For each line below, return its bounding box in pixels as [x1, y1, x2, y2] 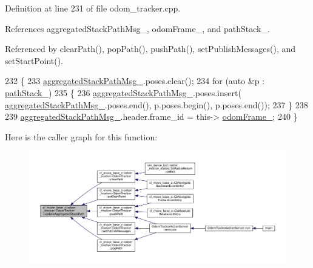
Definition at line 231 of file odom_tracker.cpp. [5, 2, 181, 14]
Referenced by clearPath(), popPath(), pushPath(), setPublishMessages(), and [5, 42, 296, 55]
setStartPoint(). [5, 54, 63, 67]
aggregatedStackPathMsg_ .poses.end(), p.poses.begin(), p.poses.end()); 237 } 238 [5, 98, 308, 111]
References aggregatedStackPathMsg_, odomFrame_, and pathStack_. [5, 22, 270, 34]
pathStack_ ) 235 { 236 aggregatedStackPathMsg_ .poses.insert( [5, 86, 241, 99]
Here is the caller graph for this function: [5, 130, 158, 143]
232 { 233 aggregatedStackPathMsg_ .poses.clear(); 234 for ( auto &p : [5, 74, 264, 87]
